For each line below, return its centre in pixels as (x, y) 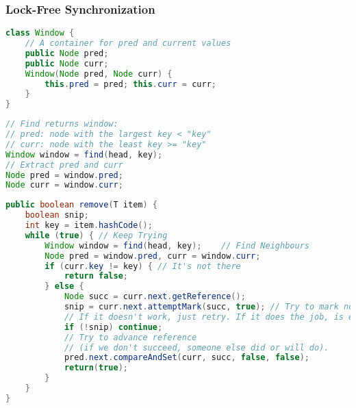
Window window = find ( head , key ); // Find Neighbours (177, 245)
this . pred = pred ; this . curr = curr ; (130, 84)
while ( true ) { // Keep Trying (96, 235)
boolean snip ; (57, 215)
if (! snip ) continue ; (113, 327)
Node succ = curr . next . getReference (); (155, 297)
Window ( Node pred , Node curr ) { (99, 74)
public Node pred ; (67, 53)
